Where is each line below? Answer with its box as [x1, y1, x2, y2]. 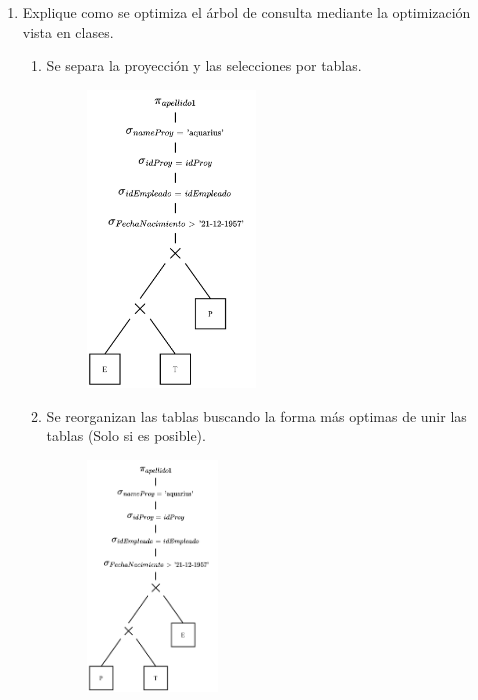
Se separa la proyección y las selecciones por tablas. [46, 55, 362, 76]
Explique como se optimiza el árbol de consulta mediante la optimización [22, 2, 471, 22]
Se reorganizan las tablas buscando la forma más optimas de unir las [46, 405, 467, 426]
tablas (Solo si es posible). [46, 425, 206, 446]
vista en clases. [22, 21, 114, 42]
